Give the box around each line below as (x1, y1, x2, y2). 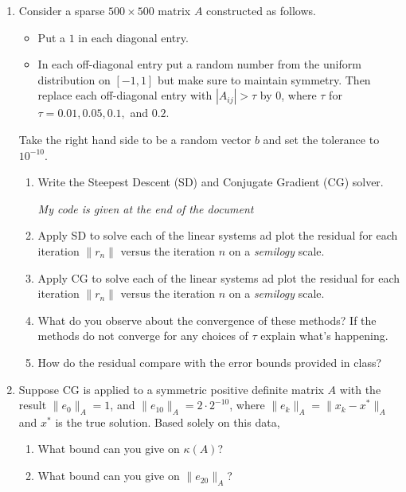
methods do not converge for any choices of (37, 327, 248, 344)
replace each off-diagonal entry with (37, 87, 213, 103)
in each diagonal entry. (78, 29, 189, 45)
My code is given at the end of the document (37, 200, 254, 217)
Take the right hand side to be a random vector (18, 131, 252, 147)
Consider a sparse (18, 2, 105, 18)
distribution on (37, 71, 111, 88)
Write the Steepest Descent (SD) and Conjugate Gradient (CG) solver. (37, 174, 384, 190)
